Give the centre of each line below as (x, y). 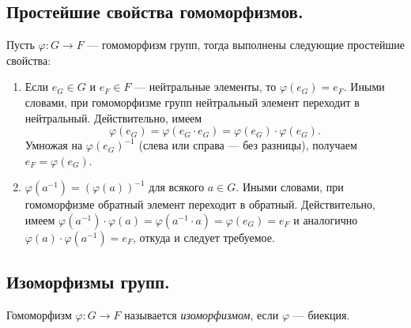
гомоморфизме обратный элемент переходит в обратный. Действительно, (200, 204)
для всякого (177, 187)
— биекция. (321, 315)
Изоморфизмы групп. (88, 282)
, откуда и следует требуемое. (204, 237)
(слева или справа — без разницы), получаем (248, 145)
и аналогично (326, 219)
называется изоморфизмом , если (202, 315)
